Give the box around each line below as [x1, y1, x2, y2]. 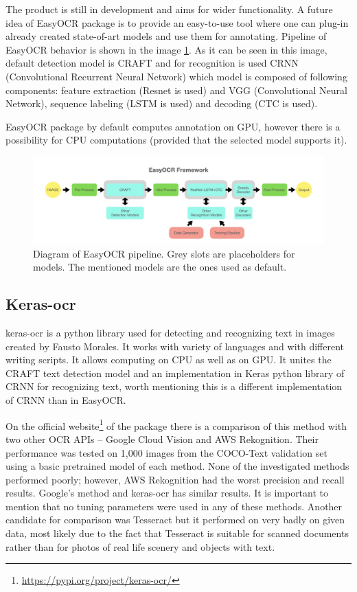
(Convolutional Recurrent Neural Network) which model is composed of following [5, 69, 347, 83]
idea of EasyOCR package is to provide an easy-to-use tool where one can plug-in [5, 15, 349, 30]
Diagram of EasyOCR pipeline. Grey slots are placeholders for [33, 246, 295, 260]
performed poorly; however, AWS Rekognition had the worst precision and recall [5, 472, 345, 486]
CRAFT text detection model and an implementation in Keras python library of [5, 365, 345, 380]
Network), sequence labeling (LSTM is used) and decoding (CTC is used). [5, 96, 318, 111]
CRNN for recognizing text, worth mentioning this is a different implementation [5, 379, 343, 394]
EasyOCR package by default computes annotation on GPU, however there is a [5, 119, 341, 133]
